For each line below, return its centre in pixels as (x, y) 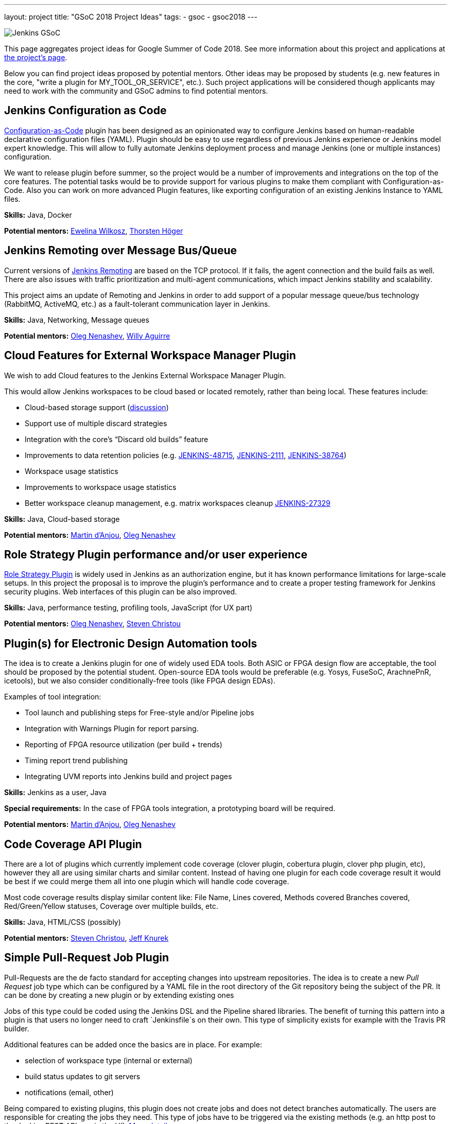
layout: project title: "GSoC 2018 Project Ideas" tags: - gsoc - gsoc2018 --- (131, 17)
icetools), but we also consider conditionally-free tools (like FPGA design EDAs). (140, 681)
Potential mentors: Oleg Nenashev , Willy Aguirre (87, 336)
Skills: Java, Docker (38, 215)
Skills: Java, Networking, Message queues (77, 320)
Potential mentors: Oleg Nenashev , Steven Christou (92, 624)
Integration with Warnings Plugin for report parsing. (112, 729)
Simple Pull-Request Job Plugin (86, 958)
